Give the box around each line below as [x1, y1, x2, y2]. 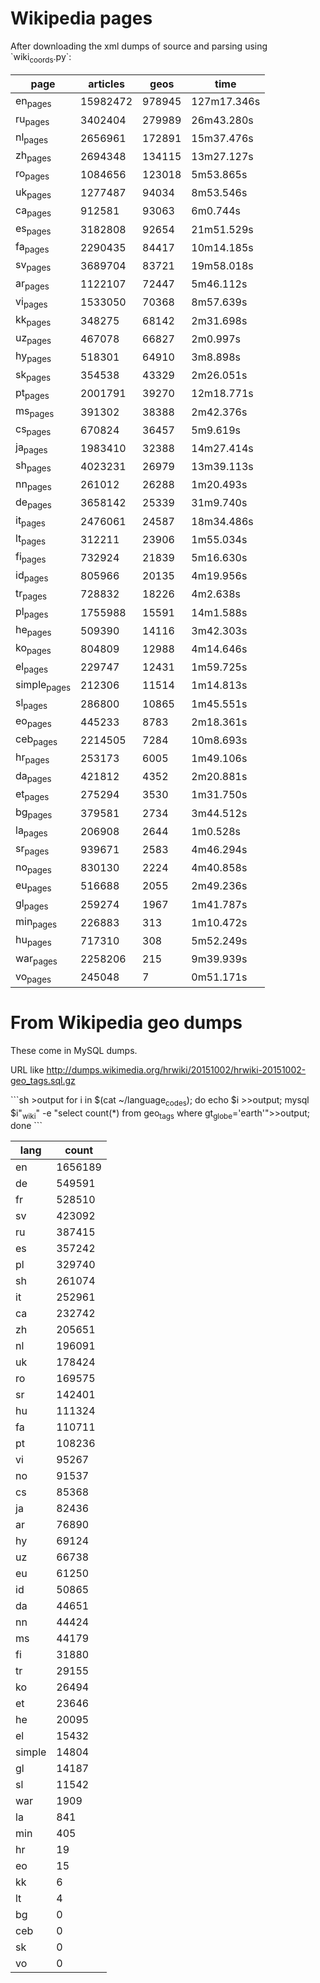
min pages [15, 915, 58, 931]
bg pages [15, 805, 53, 821]
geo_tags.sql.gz [10, 1074, 76, 1086]
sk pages [15, 367, 51, 383]
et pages [15, 787, 50, 803]
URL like [10, 1063, 45, 1076]
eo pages [15, 714, 52, 730]
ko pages [15, 641, 52, 657]
